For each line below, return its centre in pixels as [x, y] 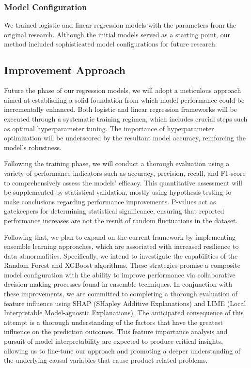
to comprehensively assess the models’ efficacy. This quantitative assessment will [123, 182]
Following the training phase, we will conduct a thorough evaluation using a [117, 163]
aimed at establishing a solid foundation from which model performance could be [124, 100]
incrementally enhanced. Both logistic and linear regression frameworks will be [121, 109]
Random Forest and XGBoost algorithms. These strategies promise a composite [122, 265]
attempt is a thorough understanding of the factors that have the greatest [113, 322]
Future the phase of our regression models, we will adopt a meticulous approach [123, 90]
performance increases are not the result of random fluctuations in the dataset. [121, 220]
